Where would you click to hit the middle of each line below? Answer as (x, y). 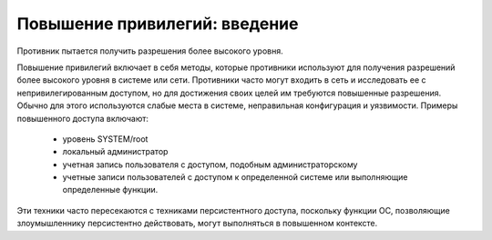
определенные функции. (110, 190)
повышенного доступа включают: (83, 118)
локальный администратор (115, 152)
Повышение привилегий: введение (158, 24)
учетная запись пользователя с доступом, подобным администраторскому (210, 165)
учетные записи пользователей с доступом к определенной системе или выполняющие (235, 177)
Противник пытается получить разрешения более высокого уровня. (150, 51)
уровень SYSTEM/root (105, 139)
